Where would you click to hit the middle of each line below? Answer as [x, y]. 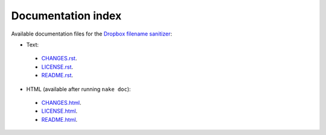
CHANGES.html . [61, 102]
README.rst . [57, 75]
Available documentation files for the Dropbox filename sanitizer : [91, 34]
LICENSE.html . [59, 111]
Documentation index [66, 16]
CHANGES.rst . [59, 58]
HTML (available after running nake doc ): [78, 89]
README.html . [59, 119]
